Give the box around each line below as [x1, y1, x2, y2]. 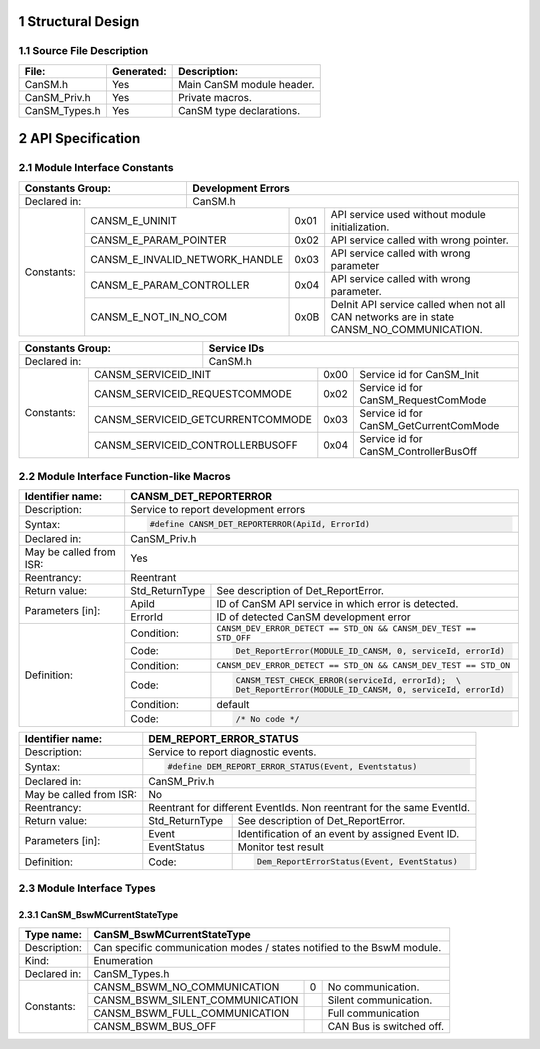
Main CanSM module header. [178, 77, 315, 91]
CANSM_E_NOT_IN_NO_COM [90, 310, 228, 324]
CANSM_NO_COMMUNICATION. [330, 322, 484, 336]
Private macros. [178, 90, 252, 104]
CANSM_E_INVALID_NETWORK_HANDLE [90, 252, 284, 266]
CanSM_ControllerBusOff [359, 444, 478, 458]
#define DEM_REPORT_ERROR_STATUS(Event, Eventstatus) [167, 761, 418, 772]
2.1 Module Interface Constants [18, 161, 174, 175]
